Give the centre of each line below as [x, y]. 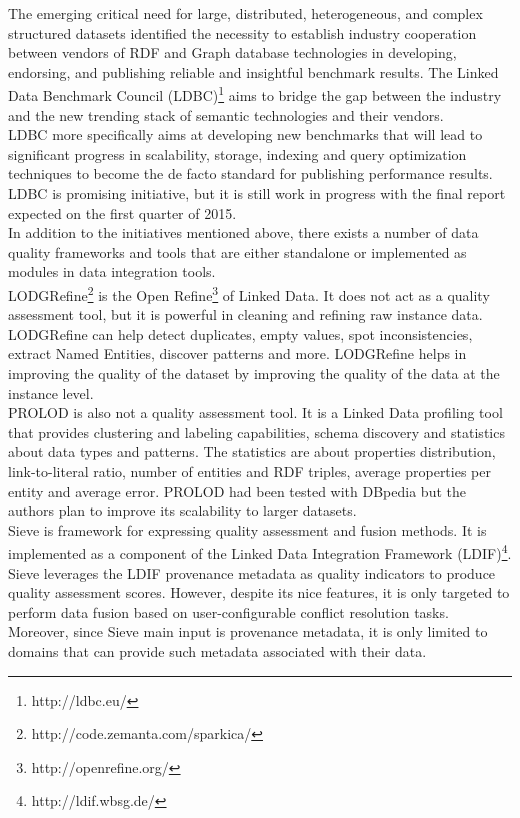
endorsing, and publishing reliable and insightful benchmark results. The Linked [253, 71]
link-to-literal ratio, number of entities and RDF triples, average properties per [249, 470]
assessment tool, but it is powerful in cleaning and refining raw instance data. [245, 314]
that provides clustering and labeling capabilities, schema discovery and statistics [256, 431]
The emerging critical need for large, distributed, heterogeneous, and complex [245, 13]
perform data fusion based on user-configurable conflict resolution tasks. [228, 611]
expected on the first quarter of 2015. [122, 212]
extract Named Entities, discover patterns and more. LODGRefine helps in [237, 353]
